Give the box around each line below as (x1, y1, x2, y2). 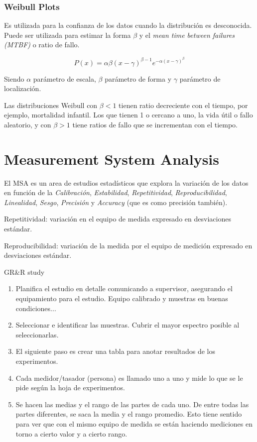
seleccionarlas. (15, 329, 59, 339)
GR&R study (4, 266, 45, 277)
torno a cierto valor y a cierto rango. (15, 428, 128, 439)
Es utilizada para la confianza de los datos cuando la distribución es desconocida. (4, 20, 252, 30)
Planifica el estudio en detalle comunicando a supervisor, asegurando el (15, 283, 233, 294)
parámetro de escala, (33, 73, 96, 84)
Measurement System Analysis (4, 148, 220, 169)
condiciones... (15, 303, 56, 313)
